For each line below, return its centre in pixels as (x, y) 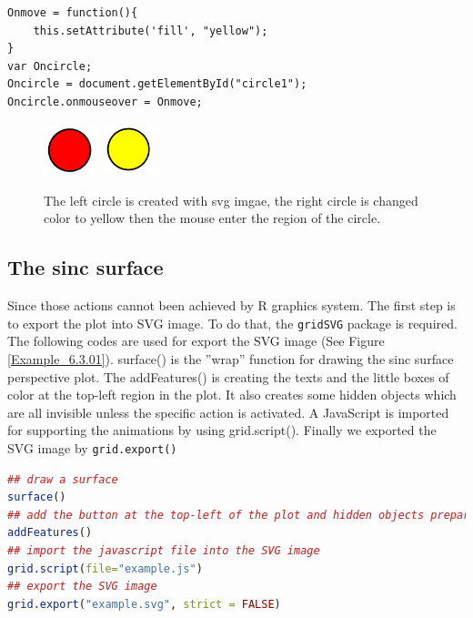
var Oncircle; (50, 66)
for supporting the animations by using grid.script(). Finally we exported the (222, 430)
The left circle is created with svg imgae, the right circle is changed (231, 200)
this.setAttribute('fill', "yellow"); (151, 30)
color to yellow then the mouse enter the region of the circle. (212, 218)
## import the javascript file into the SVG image (164, 551)
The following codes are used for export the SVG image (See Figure (196, 341)
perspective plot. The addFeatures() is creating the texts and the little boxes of (228, 376)
